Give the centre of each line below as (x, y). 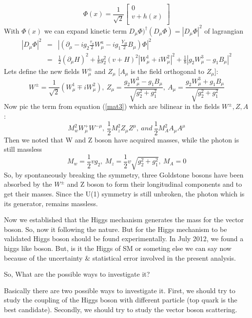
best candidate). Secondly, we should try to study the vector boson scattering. (121, 309)
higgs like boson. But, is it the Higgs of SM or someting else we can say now (118, 248)
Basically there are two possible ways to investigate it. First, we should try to (120, 290)
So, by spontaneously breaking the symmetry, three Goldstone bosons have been (124, 174)
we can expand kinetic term (85, 30)
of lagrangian (224, 30)
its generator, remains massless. (51, 203)
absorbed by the (28, 184)
